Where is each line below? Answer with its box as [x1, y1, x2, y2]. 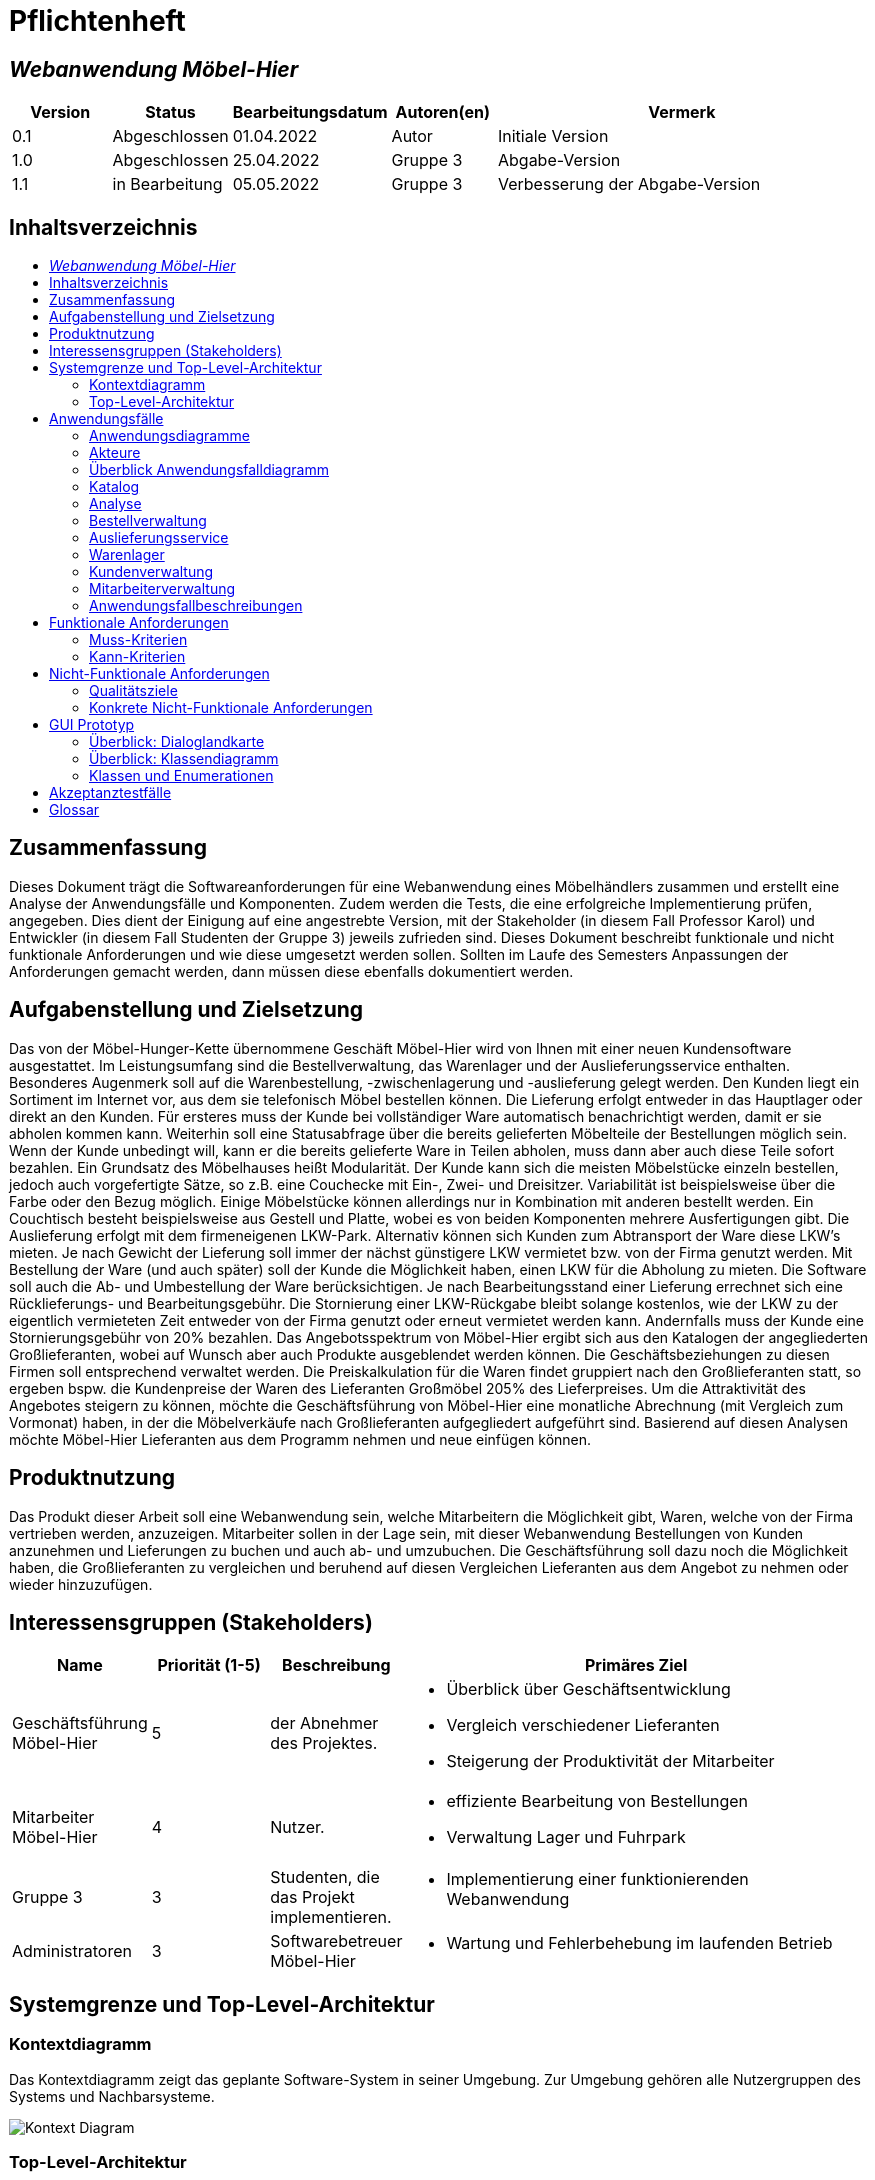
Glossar [49, 801, 100, 819]
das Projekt [270, 1887, 355, 1908]
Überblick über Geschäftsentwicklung [446, 1679, 731, 1700]
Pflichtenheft [9, 4, 186, 38]
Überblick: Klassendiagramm [89, 750, 279, 768]
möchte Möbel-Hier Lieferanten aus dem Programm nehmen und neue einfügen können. [9, 1430, 592, 1448]
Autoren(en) [395, 102, 491, 123]
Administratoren [12, 1941, 132, 1962]
